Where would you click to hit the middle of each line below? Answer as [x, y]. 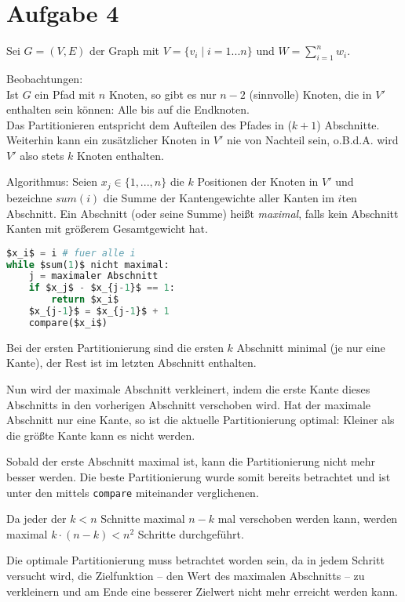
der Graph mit [124, 51]
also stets [42, 155]
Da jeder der [36, 519]
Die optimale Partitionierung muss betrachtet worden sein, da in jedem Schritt [195, 560]
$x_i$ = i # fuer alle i [71, 253]
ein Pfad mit [65, 94]
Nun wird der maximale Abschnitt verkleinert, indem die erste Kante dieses [188, 389]
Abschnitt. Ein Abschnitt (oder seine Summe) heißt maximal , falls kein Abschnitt [202, 213]
